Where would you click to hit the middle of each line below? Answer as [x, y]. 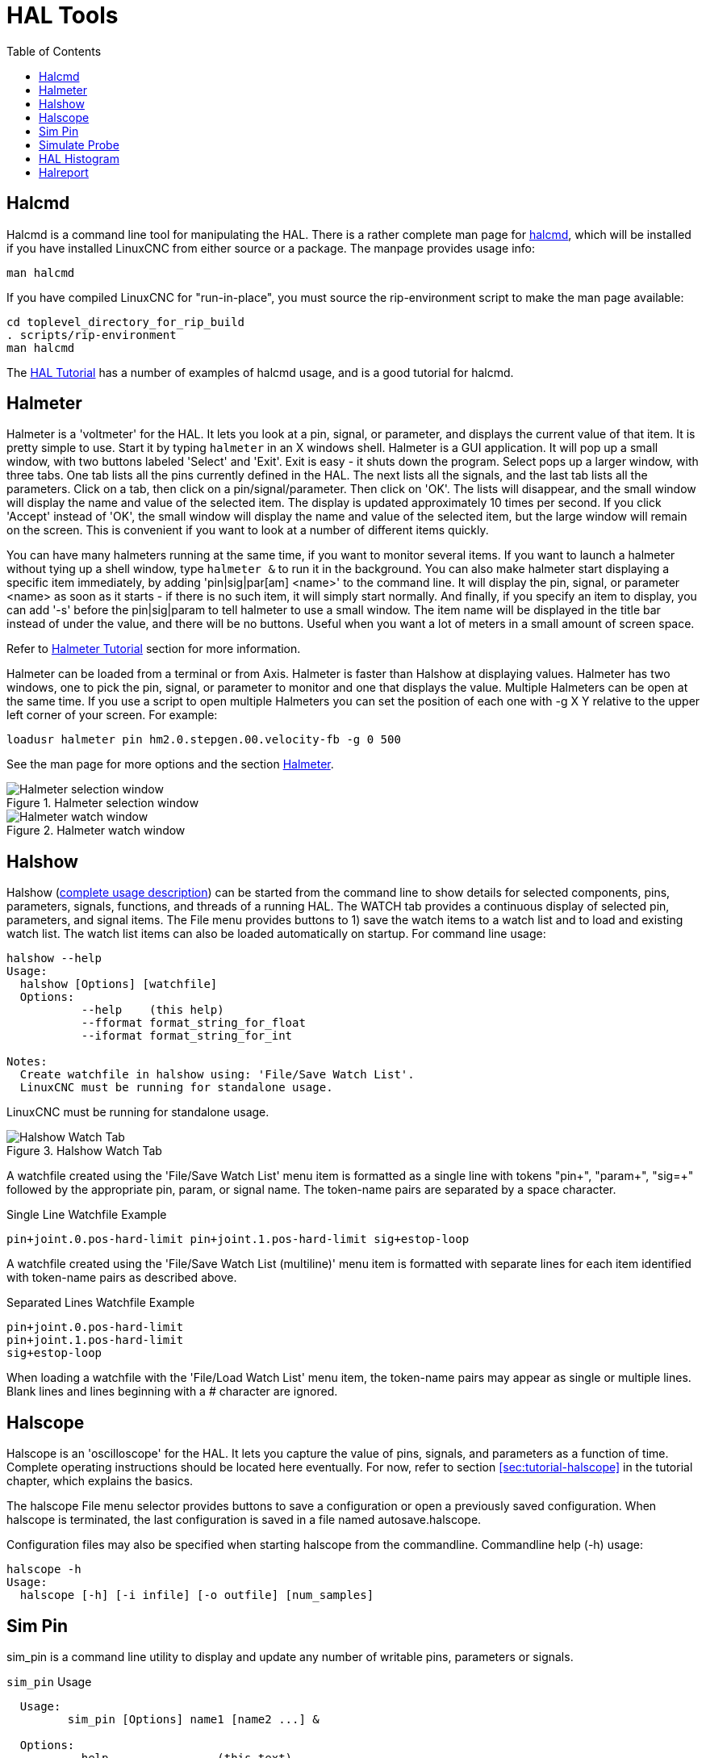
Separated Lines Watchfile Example [101, 1303]
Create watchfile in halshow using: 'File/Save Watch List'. [217, 1075]
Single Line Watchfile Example [87, 1215]
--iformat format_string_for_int [187, 1036]
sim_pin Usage [49, 1681]
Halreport [64, 172]
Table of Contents [54, 51]
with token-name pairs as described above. [122, 1278]
